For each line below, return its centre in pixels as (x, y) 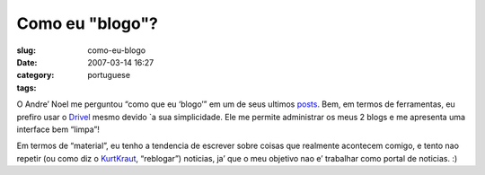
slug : (26, 50)
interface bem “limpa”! (58, 129)
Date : (27, 62)
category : (35, 75)
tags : (26, 87)
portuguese (109, 75)
